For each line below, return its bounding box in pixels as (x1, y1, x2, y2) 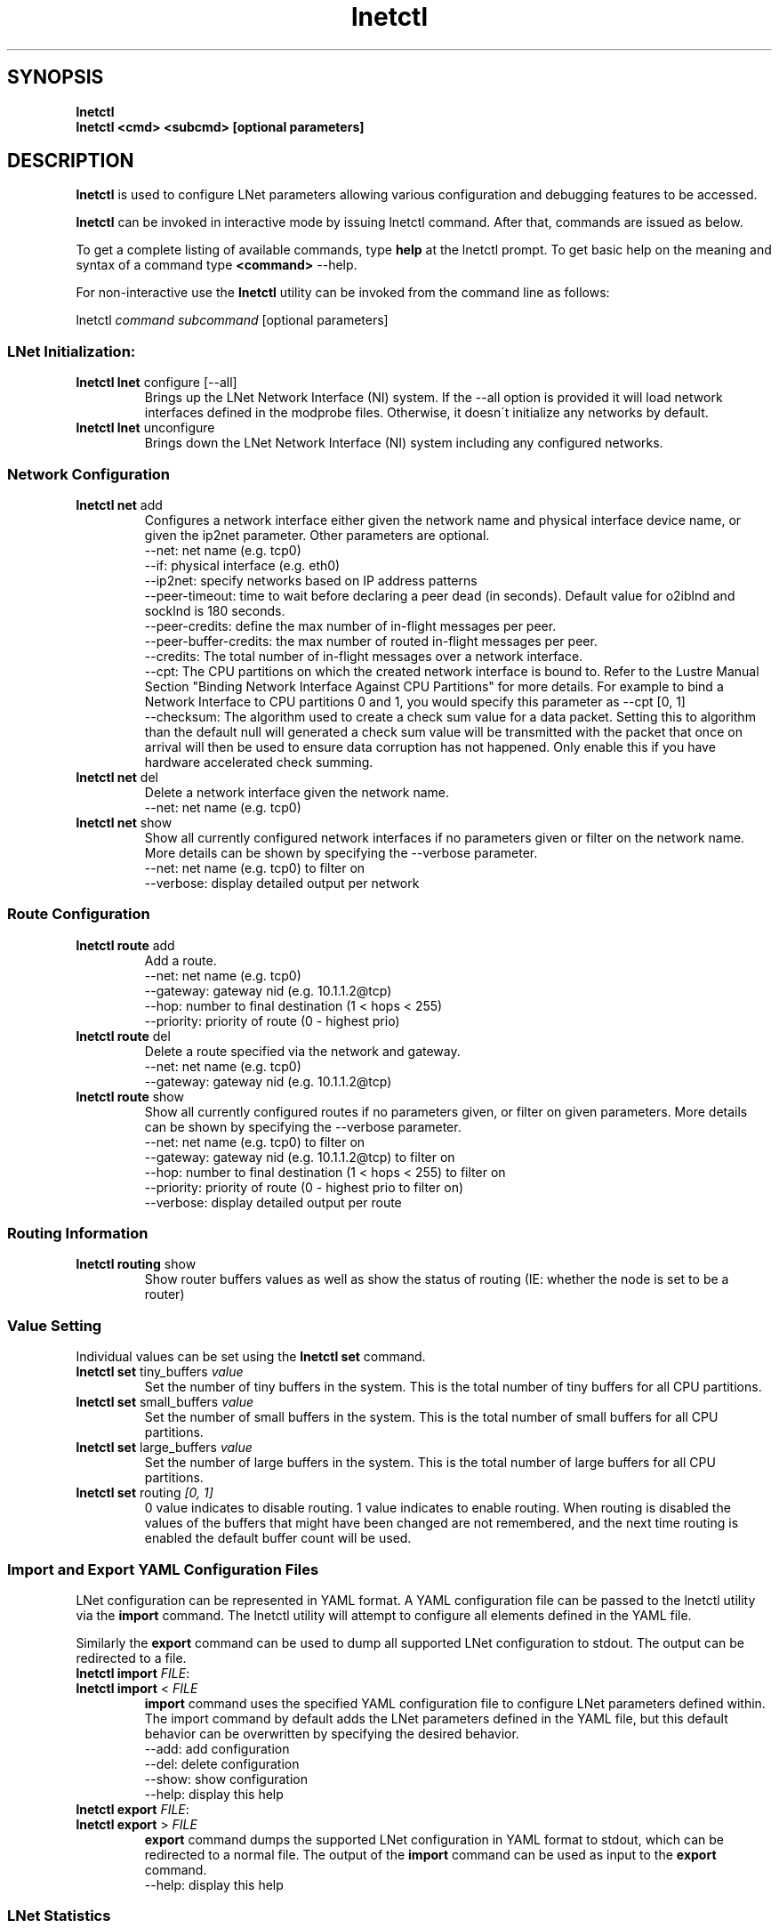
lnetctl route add (76, 937, 175, 953)
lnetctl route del (76, 1028, 171, 1044)
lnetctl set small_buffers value (76, 1394, 254, 1410)
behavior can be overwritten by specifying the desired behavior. (144, 1725, 519, 1741)
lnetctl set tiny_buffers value (76, 1364, 244, 1380)
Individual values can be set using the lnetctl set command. (76, 1349, 426, 1365)
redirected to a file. (76, 1650, 187, 1666)
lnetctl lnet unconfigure (76, 420, 215, 436)
